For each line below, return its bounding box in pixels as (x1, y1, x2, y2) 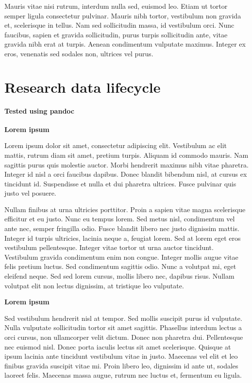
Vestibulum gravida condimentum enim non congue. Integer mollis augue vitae (4, 251, 238, 262)
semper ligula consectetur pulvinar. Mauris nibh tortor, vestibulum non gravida (4, 10, 241, 20)
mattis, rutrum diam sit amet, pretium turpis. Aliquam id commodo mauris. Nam (4, 150, 249, 160)
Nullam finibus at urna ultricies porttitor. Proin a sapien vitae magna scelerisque (4, 204, 246, 214)
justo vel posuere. (4, 188, 56, 198)
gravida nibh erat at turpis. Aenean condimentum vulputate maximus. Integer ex (4, 39, 246, 49)
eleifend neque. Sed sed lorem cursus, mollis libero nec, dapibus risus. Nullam (4, 271, 235, 281)
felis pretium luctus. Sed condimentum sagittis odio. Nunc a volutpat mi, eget (4, 261, 236, 271)
